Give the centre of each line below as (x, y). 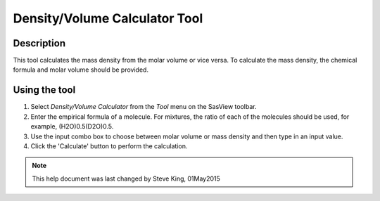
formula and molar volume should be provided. (81, 70)
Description (39, 43)
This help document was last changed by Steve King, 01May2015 (126, 179)
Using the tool (44, 90)
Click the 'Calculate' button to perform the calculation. (109, 146)
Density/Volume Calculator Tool (108, 18)
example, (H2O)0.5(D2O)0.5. (72, 127)
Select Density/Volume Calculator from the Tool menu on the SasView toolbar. (144, 107)
